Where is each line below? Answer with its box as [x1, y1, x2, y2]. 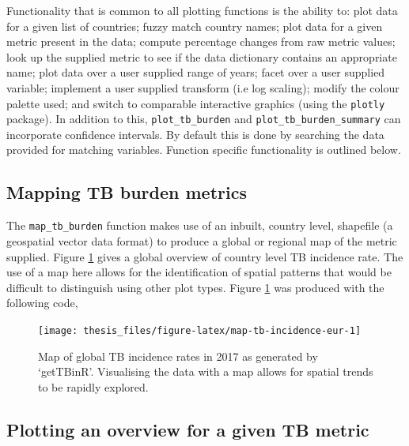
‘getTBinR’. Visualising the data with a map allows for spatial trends [38, 363, 373, 380]
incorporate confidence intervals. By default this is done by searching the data [6, 126, 384, 142]
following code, [6, 294, 78, 311]
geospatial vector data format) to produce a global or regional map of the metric [6, 232, 397, 249]
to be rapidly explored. [38, 378, 149, 395]
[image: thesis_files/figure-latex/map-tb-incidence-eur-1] [38, 324, 362, 336]
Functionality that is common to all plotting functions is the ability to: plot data [6, 2, 398, 18]
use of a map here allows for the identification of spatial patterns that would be [6, 264, 392, 280]
